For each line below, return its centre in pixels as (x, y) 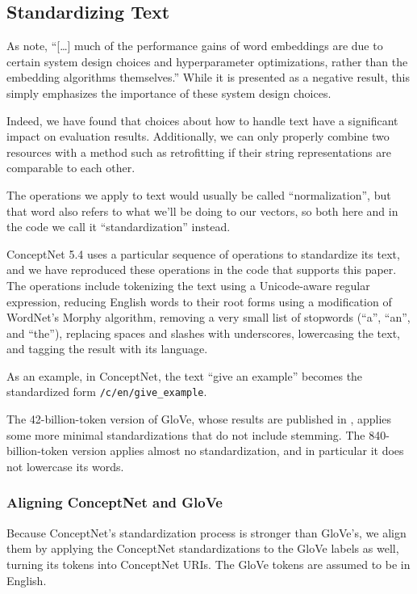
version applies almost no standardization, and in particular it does (238, 451)
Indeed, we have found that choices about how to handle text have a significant (202, 120)
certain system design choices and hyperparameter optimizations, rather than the (207, 61)
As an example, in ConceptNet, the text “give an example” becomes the (185, 375)
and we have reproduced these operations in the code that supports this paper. (202, 270)
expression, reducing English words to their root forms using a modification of (199, 301)
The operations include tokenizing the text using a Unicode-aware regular (188, 285)
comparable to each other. (71, 168)
